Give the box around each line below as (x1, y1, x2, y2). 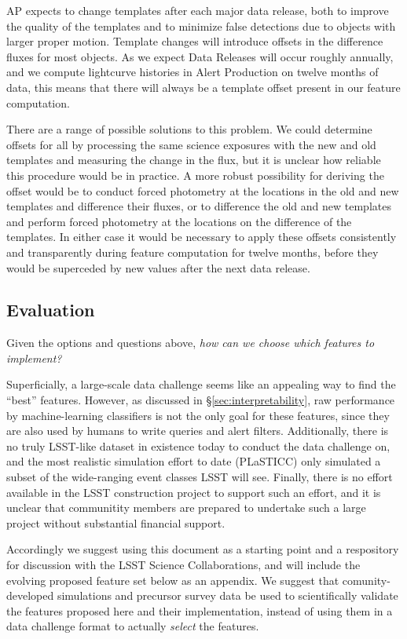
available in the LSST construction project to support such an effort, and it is (6, 484, 381, 500)
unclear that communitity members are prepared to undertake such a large (6, 499, 366, 516)
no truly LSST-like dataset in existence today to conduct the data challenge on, (6, 437, 390, 454)
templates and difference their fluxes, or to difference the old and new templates (6, 198, 391, 214)
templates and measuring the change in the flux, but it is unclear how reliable (6, 152, 381, 168)
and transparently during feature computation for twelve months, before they (6, 243, 379, 260)
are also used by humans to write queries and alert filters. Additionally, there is (6, 422, 389, 439)
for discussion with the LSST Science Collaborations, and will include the (6, 557, 361, 573)
